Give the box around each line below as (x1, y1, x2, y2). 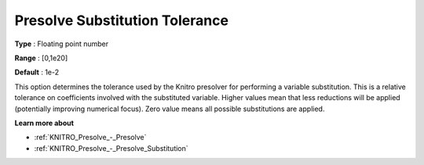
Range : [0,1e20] (14, 53, 68, 63)
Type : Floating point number (14, 39, 109, 48)
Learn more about (14, 118, 75, 127)
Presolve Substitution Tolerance (14, 12, 229, 29)
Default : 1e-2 (14, 67, 59, 77)
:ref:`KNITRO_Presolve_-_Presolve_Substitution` (34, 143, 188, 152)
